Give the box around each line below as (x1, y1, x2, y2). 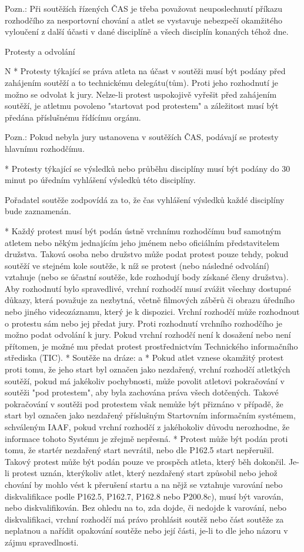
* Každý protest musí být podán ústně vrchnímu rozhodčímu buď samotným (5, 224, 281, 237)
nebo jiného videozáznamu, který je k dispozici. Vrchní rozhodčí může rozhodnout (5, 305, 300, 318)
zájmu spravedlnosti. (5, 536, 79, 548)
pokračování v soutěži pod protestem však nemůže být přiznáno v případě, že (5, 397, 283, 410)
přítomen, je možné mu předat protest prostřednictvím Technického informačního (5, 340, 298, 352)
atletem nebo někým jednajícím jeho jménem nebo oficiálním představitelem (5, 236, 280, 248)
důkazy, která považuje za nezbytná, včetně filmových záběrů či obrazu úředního (5, 294, 295, 306)
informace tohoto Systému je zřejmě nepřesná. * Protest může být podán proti (5, 432, 288, 444)
